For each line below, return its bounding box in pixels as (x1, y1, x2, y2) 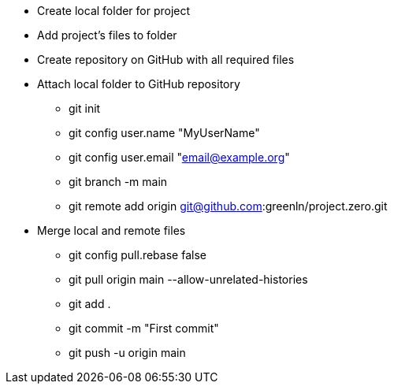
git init (69, 102, 101, 115)
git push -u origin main (69, 346, 186, 359)
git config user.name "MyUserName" (69, 126, 260, 139)
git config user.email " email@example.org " (69, 150, 290, 164)
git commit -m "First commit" (69, 321, 219, 335)
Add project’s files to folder (37, 28, 177, 42)
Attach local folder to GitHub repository (37, 77, 240, 91)
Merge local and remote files (37, 224, 186, 237)
